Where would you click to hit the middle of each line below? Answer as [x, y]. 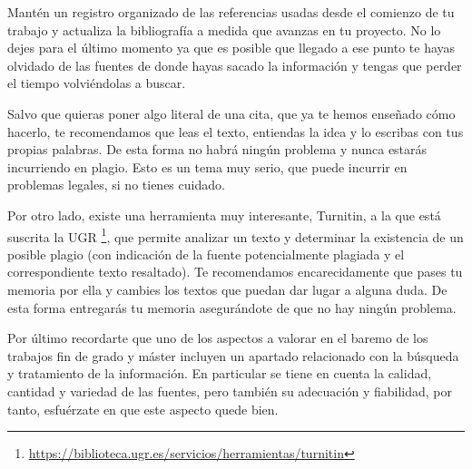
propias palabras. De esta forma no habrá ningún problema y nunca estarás [217, 149]
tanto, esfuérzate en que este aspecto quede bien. [143, 409]
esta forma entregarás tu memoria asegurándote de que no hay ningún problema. [232, 307]
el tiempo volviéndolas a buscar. [97, 83]
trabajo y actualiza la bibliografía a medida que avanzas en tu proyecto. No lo [224, 29]
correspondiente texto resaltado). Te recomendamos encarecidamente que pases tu [235, 272]
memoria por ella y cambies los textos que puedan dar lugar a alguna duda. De [227, 289]
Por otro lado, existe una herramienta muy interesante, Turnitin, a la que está [224, 215]
